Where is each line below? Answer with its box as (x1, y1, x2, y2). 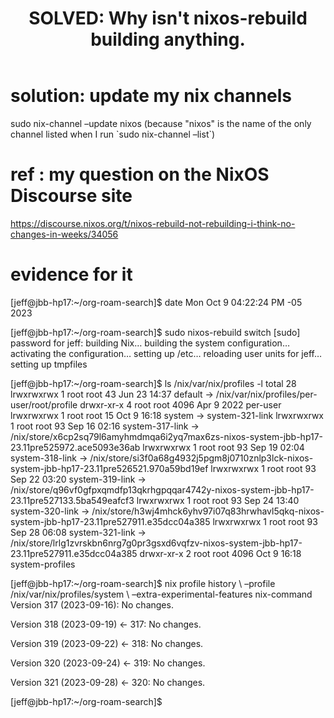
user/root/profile (10, 398, 78, 411)
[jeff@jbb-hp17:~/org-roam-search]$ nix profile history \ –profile (10, 577, 276, 589)
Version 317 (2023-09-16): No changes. (10, 598, 174, 611)
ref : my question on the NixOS (10, 163, 270, 186)
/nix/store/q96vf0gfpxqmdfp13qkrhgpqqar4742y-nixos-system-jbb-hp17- (10, 483, 315, 496)
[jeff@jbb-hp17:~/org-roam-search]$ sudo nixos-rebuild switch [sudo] (10, 326, 301, 338)
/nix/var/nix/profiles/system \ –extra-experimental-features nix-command (10, 588, 313, 600)
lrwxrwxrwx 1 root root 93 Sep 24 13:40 (136, 494, 300, 506)
